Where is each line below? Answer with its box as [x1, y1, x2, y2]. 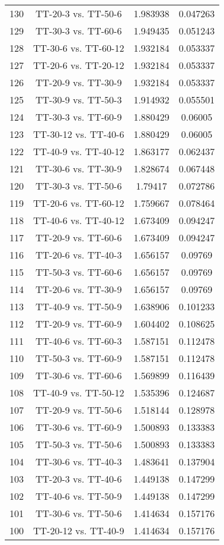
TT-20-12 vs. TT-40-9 [33, 524, 124, 537]
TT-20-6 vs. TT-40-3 [36, 248, 122, 262]
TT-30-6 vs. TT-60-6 [36, 368, 122, 382]
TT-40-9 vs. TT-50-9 [36, 300, 122, 313]
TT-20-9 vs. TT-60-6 [36, 231, 122, 244]
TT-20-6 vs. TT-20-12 [33, 58, 124, 72]
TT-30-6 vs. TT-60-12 [33, 41, 124, 55]
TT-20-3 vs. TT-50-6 [36, 7, 122, 20]
